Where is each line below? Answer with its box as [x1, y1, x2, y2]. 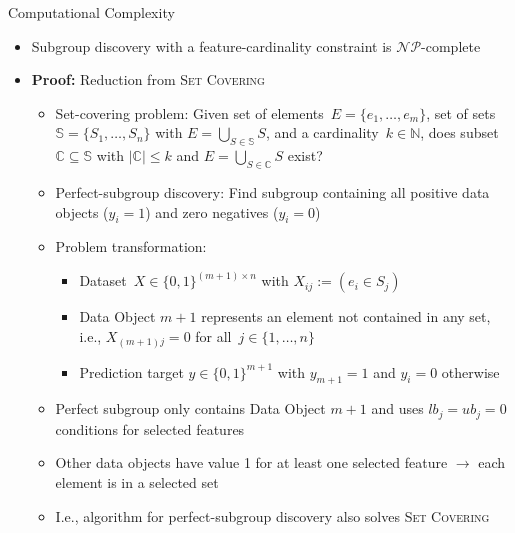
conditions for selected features [55, 418, 245, 439]
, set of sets [426, 102, 496, 123]
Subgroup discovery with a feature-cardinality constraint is [31, 35, 392, 56]
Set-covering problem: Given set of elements [55, 102, 324, 123]
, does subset [420, 122, 499, 143]
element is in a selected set [55, 471, 219, 492]
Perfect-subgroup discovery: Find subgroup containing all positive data [55, 181, 490, 202]
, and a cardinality [265, 122, 379, 143]
